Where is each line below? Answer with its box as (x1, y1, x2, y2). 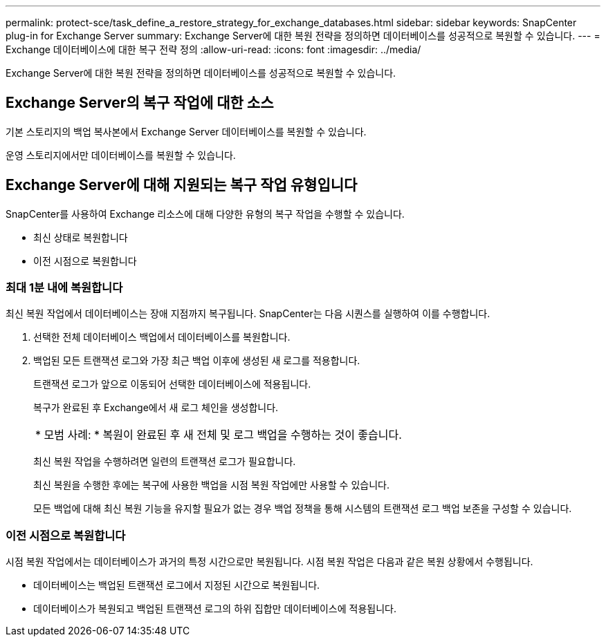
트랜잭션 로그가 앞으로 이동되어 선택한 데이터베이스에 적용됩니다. (33, 378, 311, 390)
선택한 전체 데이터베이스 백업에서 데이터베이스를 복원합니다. (33, 331, 291, 343)
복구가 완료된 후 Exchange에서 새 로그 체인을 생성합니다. (33, 402, 279, 414)
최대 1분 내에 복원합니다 (6, 281, 123, 295)
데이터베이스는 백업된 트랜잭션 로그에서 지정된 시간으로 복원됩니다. (33, 579, 320, 592)
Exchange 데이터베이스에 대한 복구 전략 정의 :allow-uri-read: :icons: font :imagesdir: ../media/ (6, 44, 421, 55)
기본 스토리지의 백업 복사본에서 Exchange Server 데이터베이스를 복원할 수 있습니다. (6, 125, 367, 138)
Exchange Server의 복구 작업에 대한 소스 (6, 94, 274, 112)
